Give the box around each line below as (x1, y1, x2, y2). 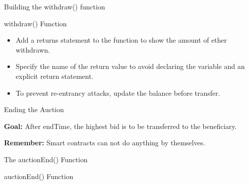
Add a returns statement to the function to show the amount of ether (15, 35, 227, 45)
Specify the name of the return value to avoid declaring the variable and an (15, 61, 245, 71)
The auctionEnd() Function (4, 154, 88, 164)
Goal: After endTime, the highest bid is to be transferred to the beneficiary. (4, 121, 237, 131)
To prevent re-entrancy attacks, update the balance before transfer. (15, 87, 220, 98)
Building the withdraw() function (4, 1, 105, 11)
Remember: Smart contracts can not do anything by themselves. (4, 137, 205, 148)
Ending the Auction (4, 104, 64, 115)
